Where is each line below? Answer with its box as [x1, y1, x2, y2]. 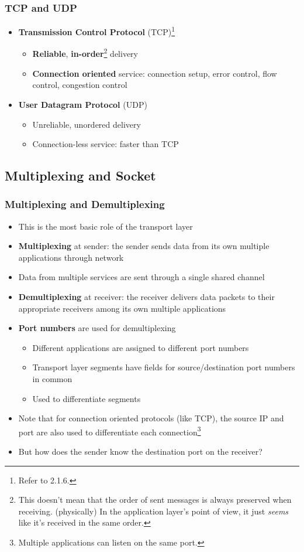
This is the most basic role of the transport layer [18, 220, 193, 232]
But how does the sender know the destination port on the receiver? [18, 445, 262, 458]
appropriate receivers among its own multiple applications [18, 302, 226, 314]
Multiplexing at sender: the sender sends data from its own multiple [18, 240, 270, 252]
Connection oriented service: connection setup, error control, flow [32, 67, 277, 79]
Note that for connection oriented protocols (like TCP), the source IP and [18, 412, 284, 424]
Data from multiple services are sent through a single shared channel [18, 271, 265, 283]
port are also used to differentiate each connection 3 [18, 424, 201, 438]
